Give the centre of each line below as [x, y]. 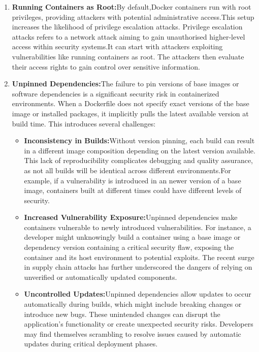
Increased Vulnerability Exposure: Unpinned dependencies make [131, 217]
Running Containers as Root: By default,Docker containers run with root [132, 7]
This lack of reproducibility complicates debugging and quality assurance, [138, 160]
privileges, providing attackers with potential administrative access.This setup [133, 17]
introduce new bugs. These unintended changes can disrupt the [122, 314]
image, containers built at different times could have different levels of [133, 190]
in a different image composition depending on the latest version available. [140, 150]
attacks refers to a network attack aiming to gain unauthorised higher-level [128, 36]
